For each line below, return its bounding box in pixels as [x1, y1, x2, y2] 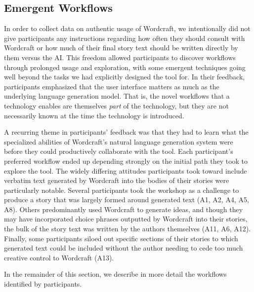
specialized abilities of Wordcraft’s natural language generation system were [4, 136, 233, 146]
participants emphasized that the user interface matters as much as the [4, 81, 219, 91]
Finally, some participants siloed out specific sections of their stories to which [4, 233, 238, 243]
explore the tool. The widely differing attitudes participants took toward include [4, 165, 247, 176]
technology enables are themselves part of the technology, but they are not [4, 100, 229, 110]
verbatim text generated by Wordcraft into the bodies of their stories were [4, 175, 229, 185]
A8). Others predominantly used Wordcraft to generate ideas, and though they [4, 204, 243, 214]
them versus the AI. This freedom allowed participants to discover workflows [4, 52, 236, 62]
